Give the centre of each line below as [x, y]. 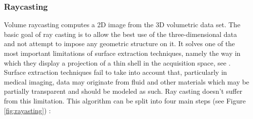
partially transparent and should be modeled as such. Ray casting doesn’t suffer [123, 91]
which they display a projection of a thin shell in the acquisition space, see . [117, 62]
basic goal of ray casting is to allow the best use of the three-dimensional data [121, 34]
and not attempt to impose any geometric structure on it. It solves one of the [119, 43]
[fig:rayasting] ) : [28, 110]
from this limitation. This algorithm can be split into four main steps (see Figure [125, 100]
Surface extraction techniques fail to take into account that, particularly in [116, 72]
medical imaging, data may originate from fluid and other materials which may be [127, 81]
